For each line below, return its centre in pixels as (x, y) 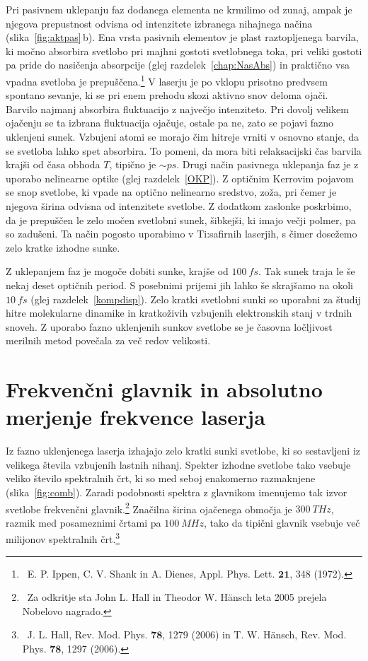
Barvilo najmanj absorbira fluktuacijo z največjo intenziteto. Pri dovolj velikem (177, 109)
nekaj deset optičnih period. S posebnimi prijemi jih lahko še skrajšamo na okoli (179, 285)
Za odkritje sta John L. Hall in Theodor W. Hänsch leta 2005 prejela (177, 597)
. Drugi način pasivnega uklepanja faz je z (268, 164)
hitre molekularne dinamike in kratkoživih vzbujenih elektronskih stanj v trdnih (179, 313)
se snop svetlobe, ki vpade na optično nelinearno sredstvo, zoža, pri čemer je (171, 192)
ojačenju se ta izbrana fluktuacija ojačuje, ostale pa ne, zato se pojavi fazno (170, 123)
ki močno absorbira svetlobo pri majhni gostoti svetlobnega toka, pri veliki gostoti (184, 51)
